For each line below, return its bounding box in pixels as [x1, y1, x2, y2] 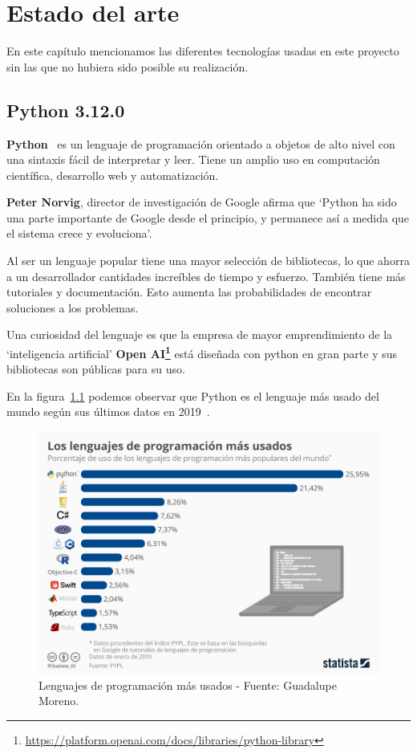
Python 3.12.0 [6, 97, 125, 122]
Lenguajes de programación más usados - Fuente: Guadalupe [38, 676, 337, 693]
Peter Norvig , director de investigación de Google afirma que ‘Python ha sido [6, 194, 397, 210]
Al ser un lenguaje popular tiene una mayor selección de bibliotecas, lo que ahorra [6, 252, 410, 269]
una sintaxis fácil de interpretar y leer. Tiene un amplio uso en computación [6, 151, 380, 168]
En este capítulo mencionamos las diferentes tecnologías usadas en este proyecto [6, 43, 399, 59]
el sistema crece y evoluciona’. [6, 225, 152, 242]
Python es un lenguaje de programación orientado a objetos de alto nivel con [6, 135, 395, 152]
